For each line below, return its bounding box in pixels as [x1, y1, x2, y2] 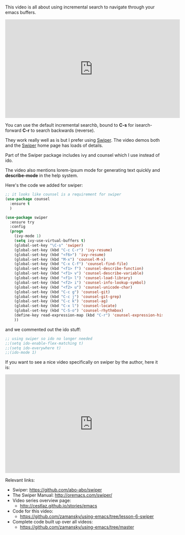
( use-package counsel [5, 197, 50, 202]
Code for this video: [12, 508, 53, 514]
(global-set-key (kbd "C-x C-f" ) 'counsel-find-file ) [14, 261, 128, 266]
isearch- [135, 122, 153, 128]
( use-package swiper [5, 215, 48, 220]
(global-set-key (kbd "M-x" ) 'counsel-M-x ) [14, 257, 106, 262]
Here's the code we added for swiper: [5, 182, 83, 188]
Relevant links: [5, 477, 35, 483]
